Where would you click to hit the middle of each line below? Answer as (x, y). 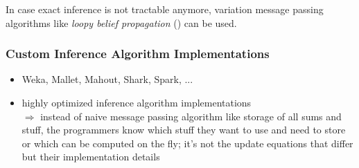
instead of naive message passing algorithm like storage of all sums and (191, 116)
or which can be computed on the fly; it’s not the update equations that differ (187, 143)
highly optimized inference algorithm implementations (137, 102)
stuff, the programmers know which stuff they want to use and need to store (184, 130)
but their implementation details (91, 157)
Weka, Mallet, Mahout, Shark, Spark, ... (107, 79)
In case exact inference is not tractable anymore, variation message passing (165, 9)
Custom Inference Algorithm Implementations (138, 54)
